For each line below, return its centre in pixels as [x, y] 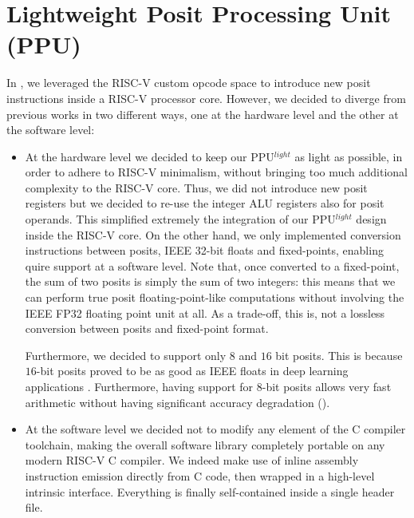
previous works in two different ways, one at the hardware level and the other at [203, 114]
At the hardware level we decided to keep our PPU [150, 156]
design [371, 219]
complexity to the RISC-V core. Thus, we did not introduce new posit [196, 187]
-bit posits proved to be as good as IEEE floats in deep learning [192, 371]
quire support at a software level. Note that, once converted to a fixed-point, [212, 265]
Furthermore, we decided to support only [126, 355]
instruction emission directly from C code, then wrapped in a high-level [200, 475]
